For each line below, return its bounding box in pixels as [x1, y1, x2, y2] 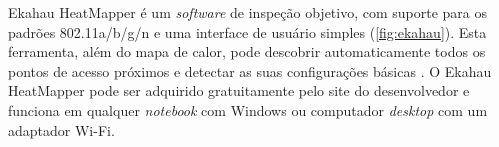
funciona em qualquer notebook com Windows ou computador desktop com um [8, 99, 488, 120]
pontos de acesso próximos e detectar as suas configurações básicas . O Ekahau [8, 60, 492, 81]
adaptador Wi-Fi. [8, 119, 115, 140]
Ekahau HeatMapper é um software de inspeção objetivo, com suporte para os [8, 2, 488, 22]
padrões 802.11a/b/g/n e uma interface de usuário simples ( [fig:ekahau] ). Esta [8, 21, 487, 42]
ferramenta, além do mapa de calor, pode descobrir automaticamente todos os [8, 41, 486, 62]
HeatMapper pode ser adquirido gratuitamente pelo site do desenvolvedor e [8, 80, 470, 101]
